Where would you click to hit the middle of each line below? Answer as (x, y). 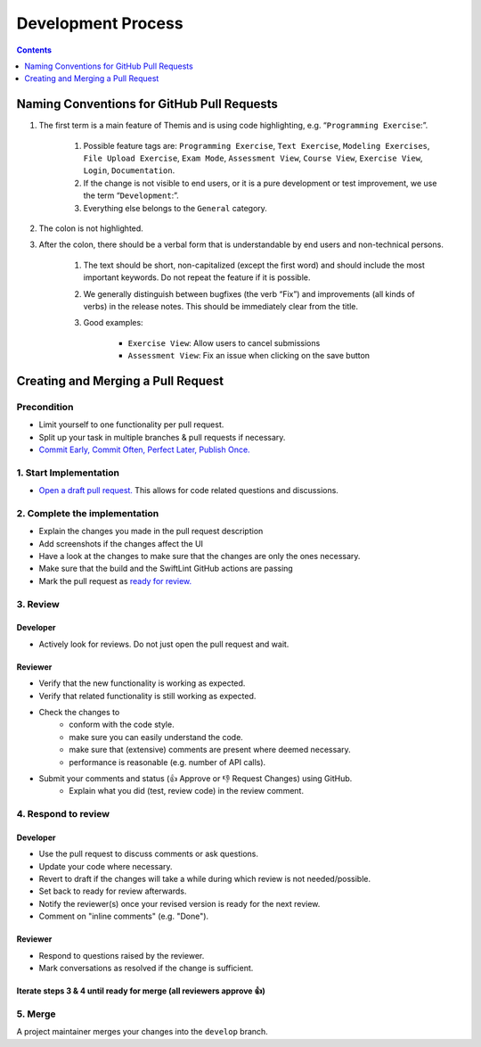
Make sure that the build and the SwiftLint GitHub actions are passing (166, 569)
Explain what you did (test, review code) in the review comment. (187, 791)
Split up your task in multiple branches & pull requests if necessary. (162, 437)
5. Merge (36, 1014)
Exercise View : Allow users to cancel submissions (224, 342)
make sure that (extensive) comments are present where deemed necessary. (210, 750)
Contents (34, 50)
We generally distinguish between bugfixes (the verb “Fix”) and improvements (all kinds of (249, 293)
